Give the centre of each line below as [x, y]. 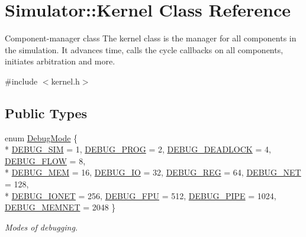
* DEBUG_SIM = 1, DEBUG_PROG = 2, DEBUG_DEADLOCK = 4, [138, 149]
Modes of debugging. [41, 227]
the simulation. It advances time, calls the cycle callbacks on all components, [144, 49]
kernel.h [65, 81]
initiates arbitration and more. [60, 61]
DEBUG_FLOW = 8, [45, 160]
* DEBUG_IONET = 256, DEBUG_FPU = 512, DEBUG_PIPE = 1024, [141, 195]
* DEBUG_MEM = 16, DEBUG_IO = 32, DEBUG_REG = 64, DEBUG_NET [153, 172]
